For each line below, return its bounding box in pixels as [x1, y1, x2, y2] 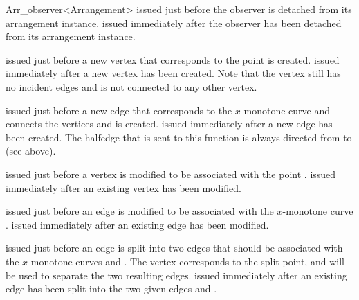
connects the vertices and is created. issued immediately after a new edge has [6, 116, 333, 131]
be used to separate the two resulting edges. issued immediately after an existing [6, 267, 347, 282]
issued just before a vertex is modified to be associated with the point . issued [6, 166, 336, 181]
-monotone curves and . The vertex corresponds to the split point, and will [28, 254, 344, 268]
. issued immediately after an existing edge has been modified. [6, 217, 269, 231]
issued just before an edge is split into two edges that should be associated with [6, 240, 343, 255]
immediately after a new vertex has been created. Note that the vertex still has [6, 66, 341, 80]
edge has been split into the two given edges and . [6, 281, 217, 296]
